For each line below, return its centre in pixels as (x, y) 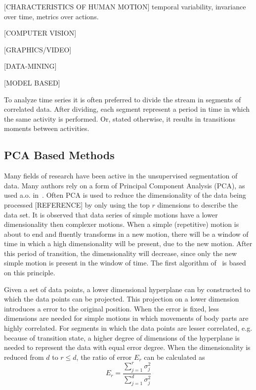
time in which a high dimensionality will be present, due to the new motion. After (128, 243)
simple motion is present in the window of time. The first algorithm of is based (125, 263)
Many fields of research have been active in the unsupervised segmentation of (121, 176)
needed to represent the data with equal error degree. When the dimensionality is (127, 347)
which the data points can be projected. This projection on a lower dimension (122, 299)
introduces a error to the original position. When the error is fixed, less (112, 308)
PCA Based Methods (59, 155)
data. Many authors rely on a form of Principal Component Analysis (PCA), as (125, 185)
